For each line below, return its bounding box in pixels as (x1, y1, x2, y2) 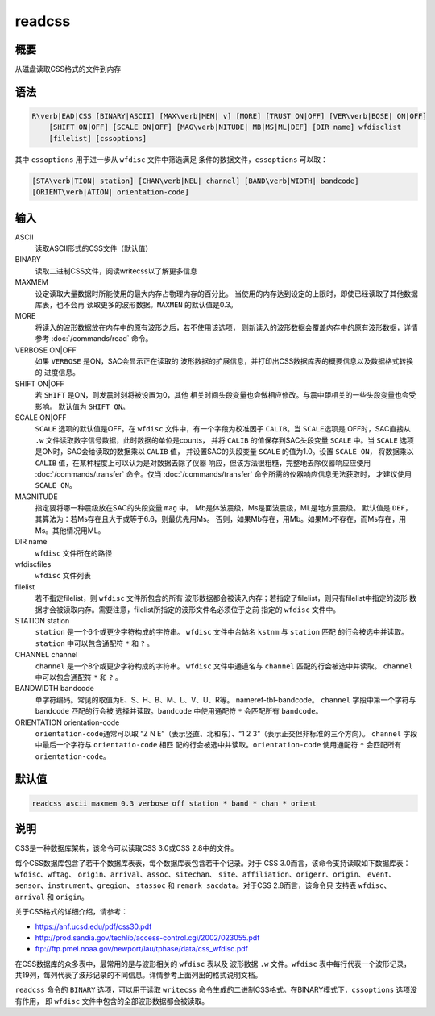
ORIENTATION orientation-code (14, 718, 120, 727)
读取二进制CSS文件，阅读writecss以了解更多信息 (35, 266, 197, 276)
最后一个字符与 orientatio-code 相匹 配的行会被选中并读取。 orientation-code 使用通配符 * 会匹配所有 (41, 740, 402, 750)
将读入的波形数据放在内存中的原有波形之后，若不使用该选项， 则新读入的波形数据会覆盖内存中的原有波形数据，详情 (35, 323, 418, 332)
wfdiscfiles (14, 560, 52, 569)
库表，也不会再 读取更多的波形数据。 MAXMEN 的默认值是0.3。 (35, 300, 238, 310)
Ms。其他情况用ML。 (35, 525, 106, 535)
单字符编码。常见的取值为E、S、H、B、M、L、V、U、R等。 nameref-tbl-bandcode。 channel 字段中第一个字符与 (35, 694, 416, 705)
